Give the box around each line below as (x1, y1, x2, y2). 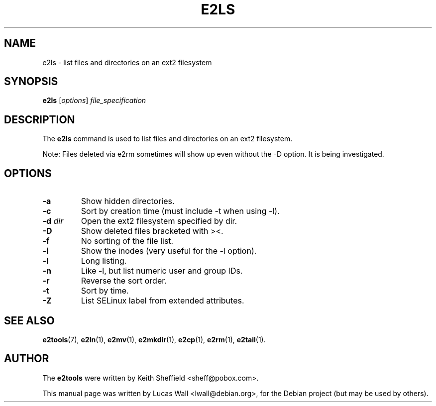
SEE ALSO (4, 314, 55, 327)
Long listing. (81, 256, 127, 266)
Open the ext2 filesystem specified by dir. (81, 216, 237, 226)
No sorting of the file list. (81, 236, 174, 246)
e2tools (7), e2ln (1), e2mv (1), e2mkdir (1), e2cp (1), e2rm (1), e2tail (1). (42, 335, 266, 344)
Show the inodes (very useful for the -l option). (81, 246, 257, 256)
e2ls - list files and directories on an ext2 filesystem (42, 58, 212, 67)
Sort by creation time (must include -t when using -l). (81, 206, 280, 216)
